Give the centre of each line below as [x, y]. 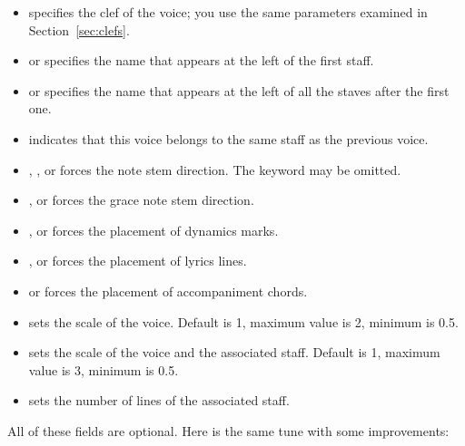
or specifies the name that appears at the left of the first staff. [201, 60]
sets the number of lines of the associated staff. [159, 400]
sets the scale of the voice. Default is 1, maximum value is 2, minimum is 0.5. [243, 321]
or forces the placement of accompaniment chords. [168, 291]
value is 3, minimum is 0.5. [104, 369]
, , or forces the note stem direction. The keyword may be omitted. [215, 169]
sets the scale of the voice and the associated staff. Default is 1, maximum [234, 352]
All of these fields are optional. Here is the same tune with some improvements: [228, 430]
